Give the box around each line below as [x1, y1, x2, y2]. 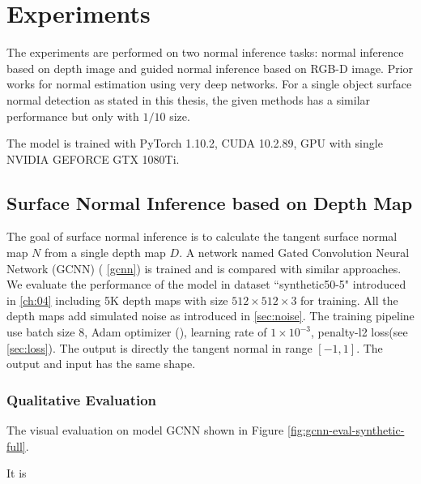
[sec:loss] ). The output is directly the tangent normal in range [6, 339, 313, 356]
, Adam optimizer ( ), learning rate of [84, 323, 267, 341]
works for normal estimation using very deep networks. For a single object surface [6, 75, 412, 92]
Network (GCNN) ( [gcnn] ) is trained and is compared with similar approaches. [6, 259, 402, 276]
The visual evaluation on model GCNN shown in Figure [6, 422, 284, 439]
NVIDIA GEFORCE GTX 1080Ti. [6, 150, 180, 167]
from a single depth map [45, 244, 166, 261]
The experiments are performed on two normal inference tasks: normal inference [6, 44, 404, 61]
